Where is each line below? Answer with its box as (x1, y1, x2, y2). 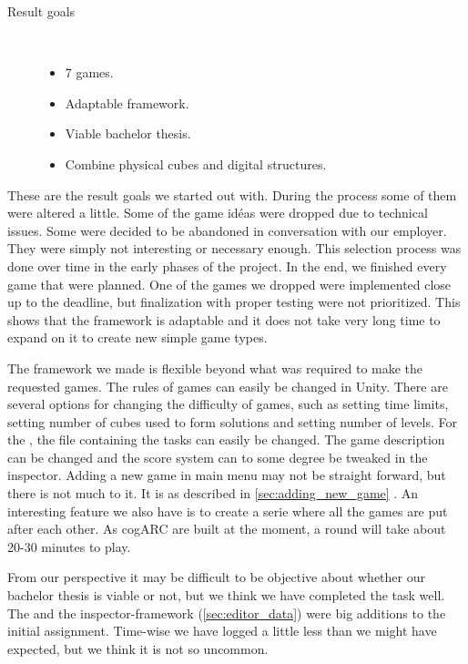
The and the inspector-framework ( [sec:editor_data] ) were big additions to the (7, 603, 446, 622)
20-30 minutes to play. (7, 536, 131, 556)
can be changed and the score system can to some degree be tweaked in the (7, 447, 428, 466)
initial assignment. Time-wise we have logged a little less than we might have (7, 621, 437, 640)
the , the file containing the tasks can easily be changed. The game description (7, 430, 445, 449)
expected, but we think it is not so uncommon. (7, 638, 269, 658)
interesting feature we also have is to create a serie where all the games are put (7, 501, 448, 520)
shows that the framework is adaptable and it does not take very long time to (7, 310, 441, 329)
